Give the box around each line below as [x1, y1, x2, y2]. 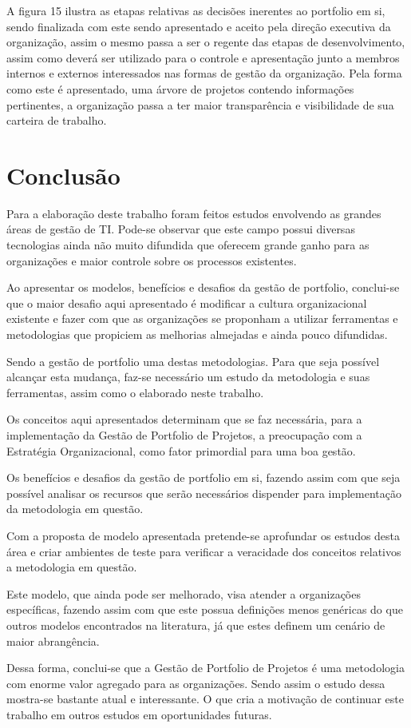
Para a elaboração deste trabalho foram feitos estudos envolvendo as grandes [6, 205, 381, 221]
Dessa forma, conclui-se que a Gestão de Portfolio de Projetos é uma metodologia [6, 659, 405, 676]
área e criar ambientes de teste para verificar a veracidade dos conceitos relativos [6, 543, 401, 559]
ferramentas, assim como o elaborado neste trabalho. [6, 384, 264, 400]
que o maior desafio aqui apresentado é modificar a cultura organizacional [6, 294, 367, 311]
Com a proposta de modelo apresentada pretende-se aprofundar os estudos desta [6, 527, 401, 543]
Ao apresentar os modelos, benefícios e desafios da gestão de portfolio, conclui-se [6, 279, 400, 296]
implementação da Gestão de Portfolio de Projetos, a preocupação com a [6, 427, 362, 443]
